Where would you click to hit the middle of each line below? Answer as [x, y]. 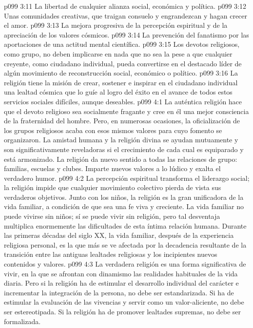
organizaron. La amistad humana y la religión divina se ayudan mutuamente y [121, 140]
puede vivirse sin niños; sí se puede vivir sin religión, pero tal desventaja [112, 216]
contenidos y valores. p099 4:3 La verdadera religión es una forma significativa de [125, 264]
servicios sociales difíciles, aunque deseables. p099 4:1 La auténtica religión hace [123, 101]
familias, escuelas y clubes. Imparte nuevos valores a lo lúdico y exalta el [112, 168]
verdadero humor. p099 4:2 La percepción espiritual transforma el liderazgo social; [127, 178]
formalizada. [22, 321]
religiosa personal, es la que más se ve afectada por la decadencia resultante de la [125, 244]
